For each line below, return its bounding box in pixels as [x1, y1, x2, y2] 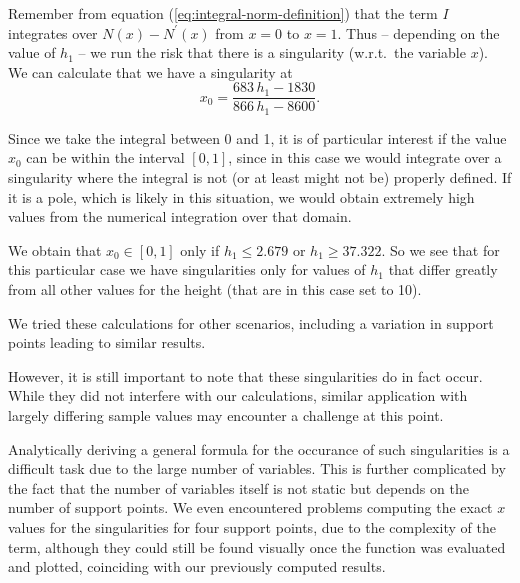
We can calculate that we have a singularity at [8, 61, 293, 82]
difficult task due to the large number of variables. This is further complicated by [8, 458, 506, 479]
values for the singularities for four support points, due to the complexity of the [8, 516, 496, 537]
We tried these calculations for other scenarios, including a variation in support [8, 312, 494, 333]
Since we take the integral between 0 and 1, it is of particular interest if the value [8, 127, 507, 148]
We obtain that [8, 239, 102, 260]
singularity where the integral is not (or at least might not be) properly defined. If [8, 167, 512, 188]
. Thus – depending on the [337, 22, 500, 43]
